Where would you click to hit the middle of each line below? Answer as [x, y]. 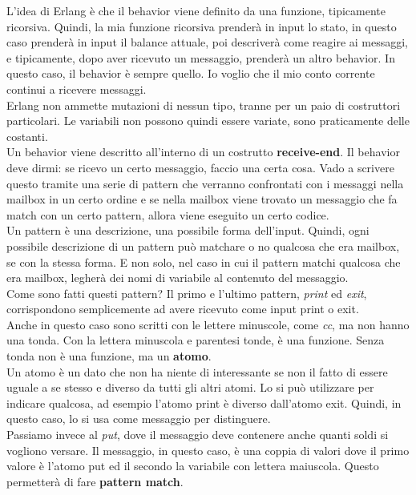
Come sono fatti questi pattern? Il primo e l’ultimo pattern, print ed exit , [187, 293]
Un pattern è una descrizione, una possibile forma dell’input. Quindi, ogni [188, 230]
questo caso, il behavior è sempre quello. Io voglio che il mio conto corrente [191, 73]
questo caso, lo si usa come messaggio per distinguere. [139, 419]
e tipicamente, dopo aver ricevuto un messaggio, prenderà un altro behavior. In [201, 57]
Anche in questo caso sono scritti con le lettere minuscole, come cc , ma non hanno [208, 324]
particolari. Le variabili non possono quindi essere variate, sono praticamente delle [208, 121]
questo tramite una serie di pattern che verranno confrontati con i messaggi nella [205, 183]
